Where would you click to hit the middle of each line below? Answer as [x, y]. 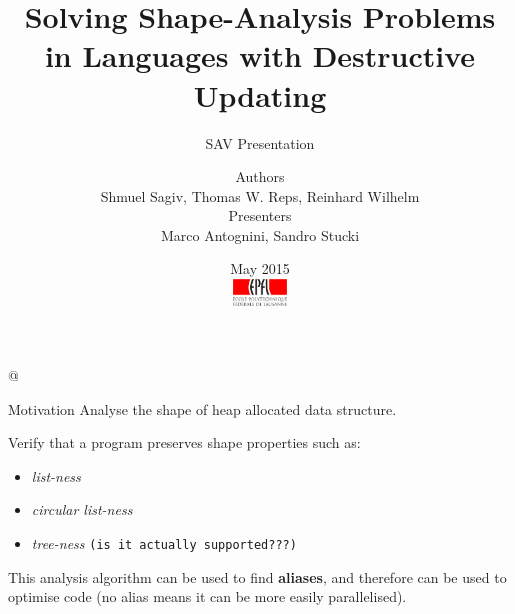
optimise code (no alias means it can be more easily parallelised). [207, 596]
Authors [260, 176]
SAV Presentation [260, 142]
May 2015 [260, 268]
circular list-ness [82, 509]
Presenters [260, 215]
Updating [260, 94]
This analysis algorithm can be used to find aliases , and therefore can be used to [257, 576]
